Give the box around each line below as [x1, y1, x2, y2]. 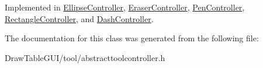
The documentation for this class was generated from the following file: [5, 32, 259, 44]
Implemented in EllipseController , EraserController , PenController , [5, 1, 245, 13]
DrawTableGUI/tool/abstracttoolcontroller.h [5, 51, 165, 63]
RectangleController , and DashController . [5, 12, 154, 24]
